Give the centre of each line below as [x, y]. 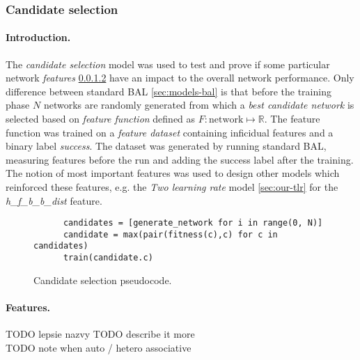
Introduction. [38, 37]
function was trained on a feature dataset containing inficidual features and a [170, 132]
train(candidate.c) [108, 258]
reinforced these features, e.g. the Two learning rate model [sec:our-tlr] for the [172, 186]
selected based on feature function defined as [101, 119]
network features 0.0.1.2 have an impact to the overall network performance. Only [180, 78]
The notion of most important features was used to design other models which [173, 173]
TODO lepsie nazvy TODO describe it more [100, 334]
